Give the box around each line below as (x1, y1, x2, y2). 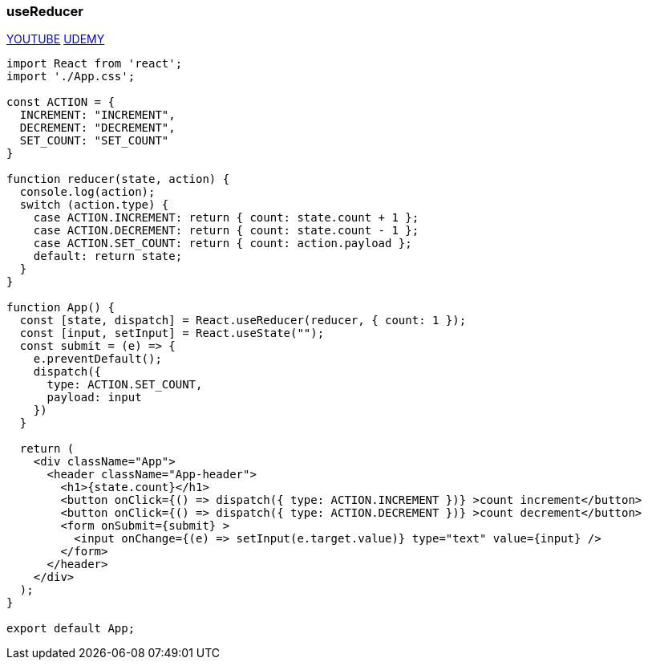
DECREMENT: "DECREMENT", (19, 121, 176, 135)
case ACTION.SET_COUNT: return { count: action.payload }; (33, 237, 412, 250)
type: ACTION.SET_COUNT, (47, 378, 203, 392)
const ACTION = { (6, 95, 115, 109)
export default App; (6, 622, 136, 636)
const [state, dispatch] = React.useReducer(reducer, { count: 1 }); (19, 314, 467, 327)
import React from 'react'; (6, 57, 183, 71)
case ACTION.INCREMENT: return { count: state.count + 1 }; (33, 211, 419, 225)
